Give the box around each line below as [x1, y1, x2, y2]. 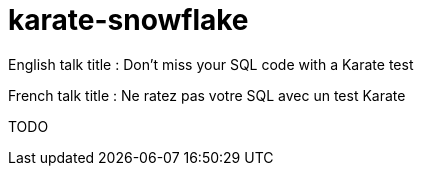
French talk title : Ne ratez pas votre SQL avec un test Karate [8, 86, 406, 104]
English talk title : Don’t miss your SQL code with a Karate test [8, 55, 414, 73]
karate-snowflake [8, 3, 249, 37]
